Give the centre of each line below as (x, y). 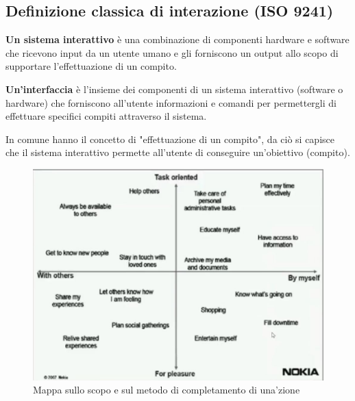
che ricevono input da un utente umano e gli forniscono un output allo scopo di (172, 52)
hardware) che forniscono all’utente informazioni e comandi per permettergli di (171, 102)
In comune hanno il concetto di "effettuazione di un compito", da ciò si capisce (170, 139)
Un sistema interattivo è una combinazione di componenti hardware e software (177, 39)
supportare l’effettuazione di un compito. (91, 66)
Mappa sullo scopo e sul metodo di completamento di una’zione (167, 390)
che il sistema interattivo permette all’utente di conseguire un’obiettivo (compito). (178, 152)
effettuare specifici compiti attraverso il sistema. (106, 116)
